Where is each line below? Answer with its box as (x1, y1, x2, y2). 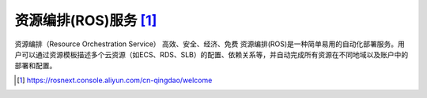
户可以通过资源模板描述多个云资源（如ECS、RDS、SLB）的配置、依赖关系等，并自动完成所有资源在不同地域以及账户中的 (14, 49, 409, 59)
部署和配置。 (14, 61, 57, 71)
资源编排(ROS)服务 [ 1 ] (14, 12, 157, 29)
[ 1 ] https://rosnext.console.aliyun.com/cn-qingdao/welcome (17, 75, 213, 85)
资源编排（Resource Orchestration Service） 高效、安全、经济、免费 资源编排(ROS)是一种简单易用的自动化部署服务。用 (14, 39, 405, 49)
